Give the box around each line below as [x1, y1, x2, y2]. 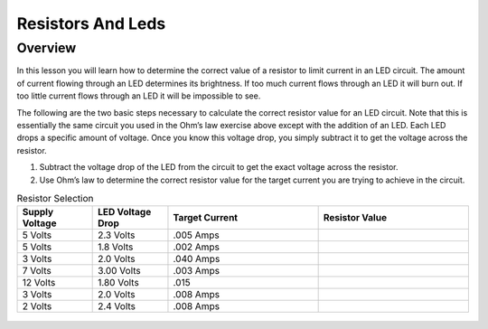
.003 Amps [173, 265, 221, 277]
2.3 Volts [98, 229, 136, 241]
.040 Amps [173, 253, 221, 266]
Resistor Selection [16, 193, 94, 205]
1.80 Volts [98, 277, 139, 289]
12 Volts [22, 277, 56, 289]
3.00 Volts [98, 265, 142, 277]
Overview [16, 40, 77, 56]
